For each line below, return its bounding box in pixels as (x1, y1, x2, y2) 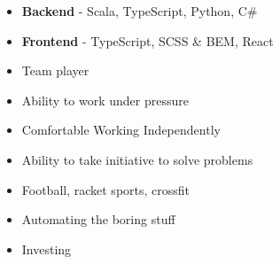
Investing (21, 239, 72, 258)
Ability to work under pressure (21, 90, 189, 109)
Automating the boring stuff (21, 210, 175, 229)
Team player (21, 61, 89, 80)
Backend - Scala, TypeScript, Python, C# (21, 2, 258, 19)
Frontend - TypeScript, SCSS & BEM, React (21, 31, 274, 50)
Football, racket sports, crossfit (21, 180, 191, 198)
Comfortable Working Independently (21, 120, 221, 139)
